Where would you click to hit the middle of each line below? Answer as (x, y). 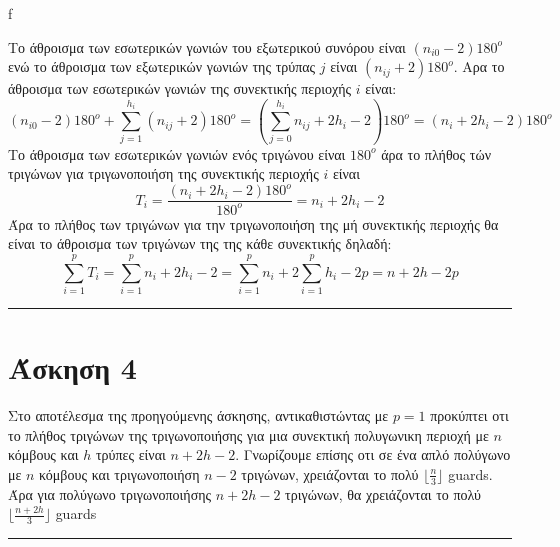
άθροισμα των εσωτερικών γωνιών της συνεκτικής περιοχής (180, 88)
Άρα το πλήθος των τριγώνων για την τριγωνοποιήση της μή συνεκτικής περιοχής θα (253, 223)
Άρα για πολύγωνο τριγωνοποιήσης (110, 493)
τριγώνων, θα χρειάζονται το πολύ (383, 493)
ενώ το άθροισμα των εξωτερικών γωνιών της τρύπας (162, 66)
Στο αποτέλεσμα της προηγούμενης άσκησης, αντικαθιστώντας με (198, 415)
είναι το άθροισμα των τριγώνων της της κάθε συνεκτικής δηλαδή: (200, 243)
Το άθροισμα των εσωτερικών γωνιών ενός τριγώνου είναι (177, 153)
